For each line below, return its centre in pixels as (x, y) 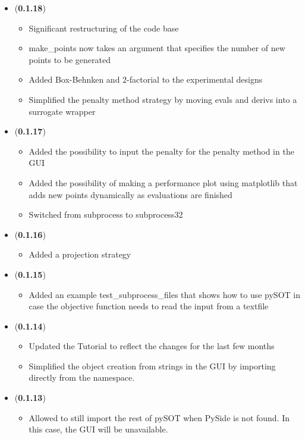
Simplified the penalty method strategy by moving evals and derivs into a (163, 99)
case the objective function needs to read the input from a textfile (149, 306)
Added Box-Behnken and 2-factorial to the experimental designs (146, 79)
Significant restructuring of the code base (104, 28)
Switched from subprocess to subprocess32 (106, 214)
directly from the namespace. (82, 377)
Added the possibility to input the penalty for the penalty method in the (161, 151)
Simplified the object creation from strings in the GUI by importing (152, 366)
